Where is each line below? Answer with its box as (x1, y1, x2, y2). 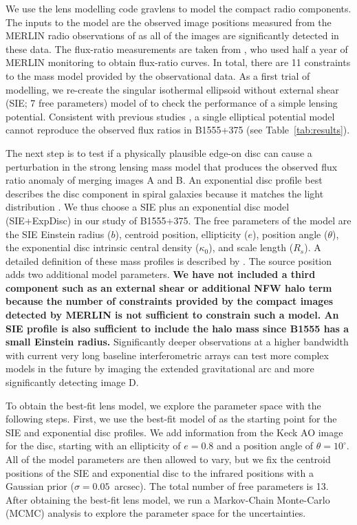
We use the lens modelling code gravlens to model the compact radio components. (6, 1, 351, 15)
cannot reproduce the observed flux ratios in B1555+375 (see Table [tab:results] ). (6, 122, 350, 137)
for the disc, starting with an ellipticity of (6, 438, 181, 453)
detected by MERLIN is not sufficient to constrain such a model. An (6, 308, 339, 322)
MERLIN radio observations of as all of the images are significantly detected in (6, 28, 339, 43)
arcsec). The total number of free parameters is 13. (114, 479, 329, 493)
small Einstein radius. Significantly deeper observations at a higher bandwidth (6, 334, 349, 349)
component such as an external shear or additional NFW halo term (6, 280, 332, 294)
